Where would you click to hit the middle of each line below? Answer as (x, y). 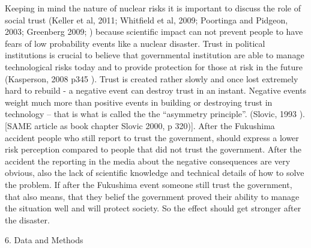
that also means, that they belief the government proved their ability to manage (152, 196)
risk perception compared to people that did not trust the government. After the (153, 149)
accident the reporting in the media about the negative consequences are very (148, 161)
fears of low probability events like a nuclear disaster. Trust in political (135, 43)
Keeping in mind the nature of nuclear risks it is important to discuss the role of (153, 8)
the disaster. (27, 219)
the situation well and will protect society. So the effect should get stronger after (153, 208)
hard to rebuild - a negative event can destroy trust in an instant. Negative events (156, 90)
